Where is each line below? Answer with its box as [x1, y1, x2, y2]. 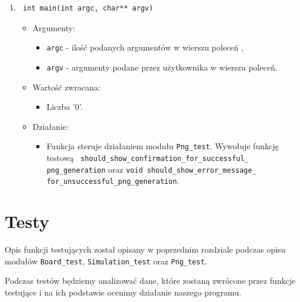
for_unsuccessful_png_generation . [46, 175, 180, 187]
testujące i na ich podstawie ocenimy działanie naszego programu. [5, 286, 241, 298]
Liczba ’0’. [46, 100, 83, 113]
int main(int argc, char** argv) [22, 4, 153, 12]
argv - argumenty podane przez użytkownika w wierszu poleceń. [46, 61, 278, 73]
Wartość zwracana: [32, 80, 100, 93]
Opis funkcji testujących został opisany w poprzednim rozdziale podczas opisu [5, 243, 286, 256]
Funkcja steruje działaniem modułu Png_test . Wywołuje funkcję [46, 140, 279, 152]
